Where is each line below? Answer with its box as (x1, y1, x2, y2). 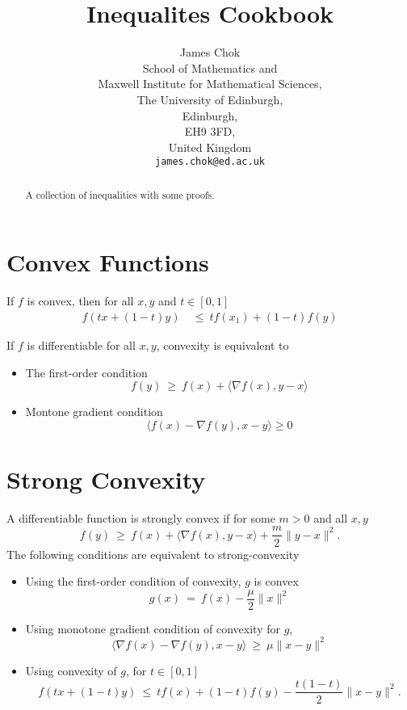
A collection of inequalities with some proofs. (25, 187, 215, 201)
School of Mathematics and (142, 59, 278, 76)
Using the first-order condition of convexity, (25, 573, 241, 590)
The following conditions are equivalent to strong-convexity (6, 545, 300, 562)
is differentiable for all (27, 336, 136, 353)
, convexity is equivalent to (156, 336, 289, 353)
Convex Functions (6, 246, 209, 279)
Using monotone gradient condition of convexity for (25, 620, 280, 636)
